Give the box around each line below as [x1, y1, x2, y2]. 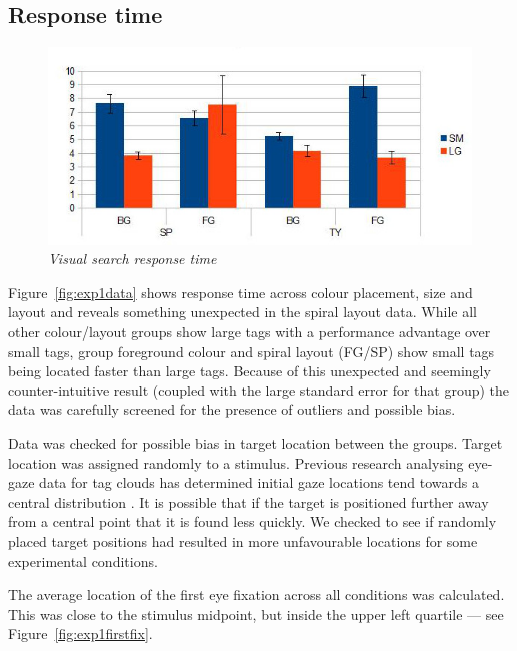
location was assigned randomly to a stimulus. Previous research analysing [8, 452, 464, 473]
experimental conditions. [8, 550, 158, 571]
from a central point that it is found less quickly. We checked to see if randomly [8, 511, 497, 532]
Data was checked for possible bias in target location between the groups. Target [8, 433, 503, 454]
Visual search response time [48, 248, 217, 269]
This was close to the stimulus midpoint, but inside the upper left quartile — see [8, 603, 504, 624]
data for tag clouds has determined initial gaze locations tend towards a [39, 472, 479, 493]
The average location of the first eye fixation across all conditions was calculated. [8, 584, 505, 605]
